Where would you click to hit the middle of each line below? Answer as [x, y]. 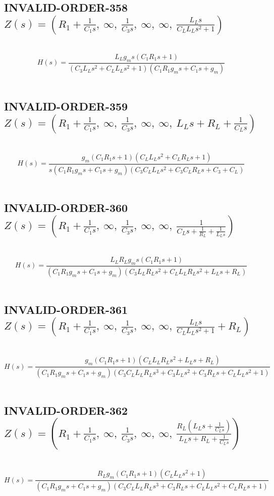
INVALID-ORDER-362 [66, 410]
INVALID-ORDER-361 [66, 309]
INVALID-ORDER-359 [66, 106]
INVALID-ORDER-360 [66, 207]
